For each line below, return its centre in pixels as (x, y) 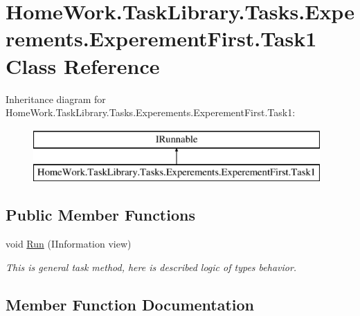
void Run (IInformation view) (69, 244)
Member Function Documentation (130, 304)
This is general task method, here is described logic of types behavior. (151, 267)
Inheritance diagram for (56, 99)
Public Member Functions (100, 215)
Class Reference (83, 65)
